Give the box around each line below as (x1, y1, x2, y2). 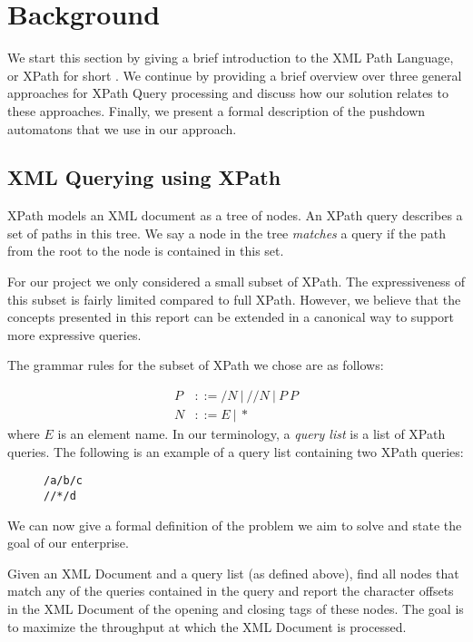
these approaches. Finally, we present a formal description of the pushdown (7, 101, 426, 120)
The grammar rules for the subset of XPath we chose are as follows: (7, 355, 384, 374)
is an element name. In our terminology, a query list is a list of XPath (57, 424, 446, 443)
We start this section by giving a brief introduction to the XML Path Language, (7, 48, 454, 67)
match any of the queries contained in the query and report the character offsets (7, 581, 454, 600)
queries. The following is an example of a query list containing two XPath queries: (7, 442, 464, 461)
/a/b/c (44, 474, 83, 488)
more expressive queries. (7, 325, 142, 344)
